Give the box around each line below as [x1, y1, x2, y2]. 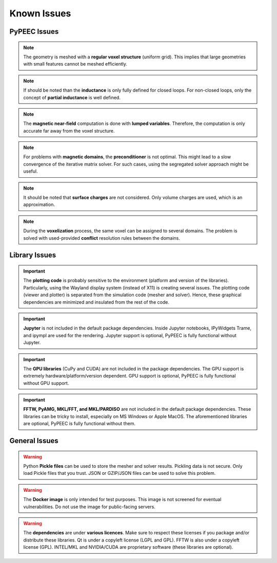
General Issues [9, 436, 58, 445]
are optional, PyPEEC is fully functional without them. [23, 421, 136, 427]
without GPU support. [23, 380, 69, 386]
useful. [23, 168, 38, 174]
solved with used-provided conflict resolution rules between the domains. [23, 235, 181, 241]
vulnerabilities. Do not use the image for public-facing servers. [23, 504, 156, 510]
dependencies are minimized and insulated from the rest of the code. [23, 299, 169, 305]
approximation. [23, 201, 55, 207]
